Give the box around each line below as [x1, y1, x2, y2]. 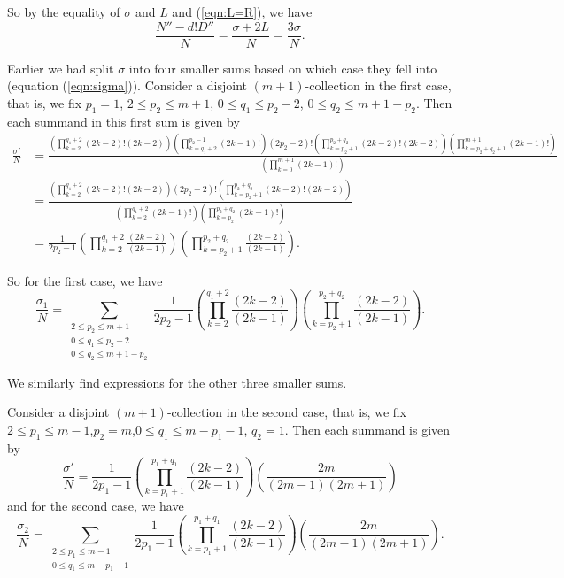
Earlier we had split [7, 58, 114, 77]
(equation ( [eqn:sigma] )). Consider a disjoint [7, 76, 247, 95]
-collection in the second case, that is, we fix [166, 403, 406, 421]
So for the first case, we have [7, 271, 163, 289]
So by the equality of [7, 3, 120, 20]
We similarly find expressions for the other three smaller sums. [7, 373, 347, 391]
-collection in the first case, [305, 76, 452, 95]
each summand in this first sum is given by [7, 112, 240, 130]
